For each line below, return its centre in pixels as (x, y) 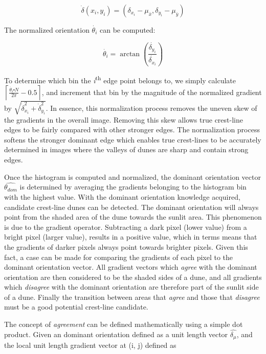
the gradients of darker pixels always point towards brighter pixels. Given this (126, 246)
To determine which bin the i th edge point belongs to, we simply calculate (120, 79)
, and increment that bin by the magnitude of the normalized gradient (152, 92)
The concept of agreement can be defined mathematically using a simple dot (124, 324)
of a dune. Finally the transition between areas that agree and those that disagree (132, 297)
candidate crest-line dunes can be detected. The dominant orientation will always (131, 207)
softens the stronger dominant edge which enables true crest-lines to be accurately (133, 139)
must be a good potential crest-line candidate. (76, 307)
